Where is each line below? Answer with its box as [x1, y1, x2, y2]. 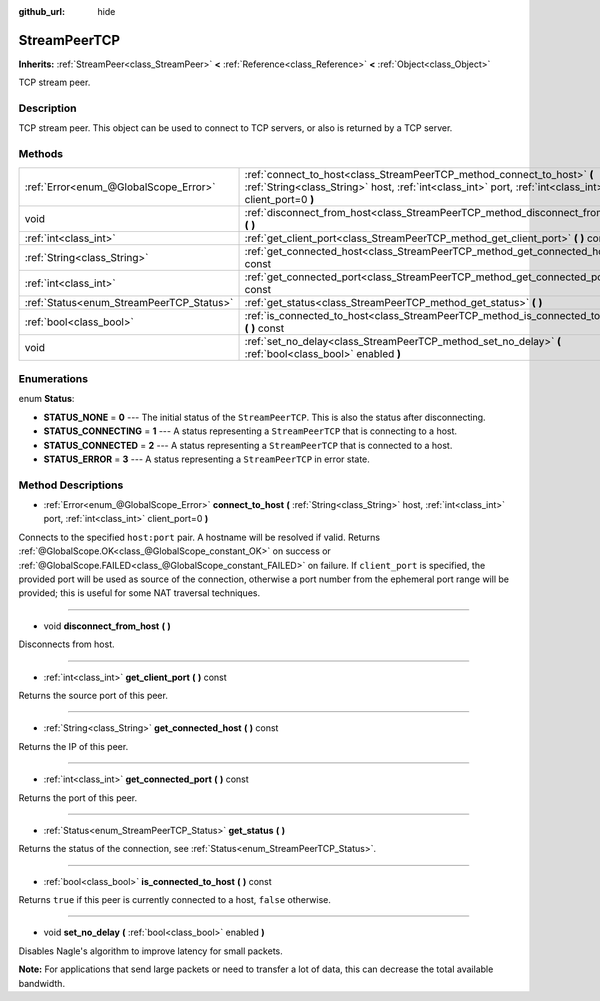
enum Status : [18, 393, 75, 405]
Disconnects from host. [18, 638, 115, 650]
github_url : [18, 6, 65, 17]
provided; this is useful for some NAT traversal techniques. [18, 587, 260, 599]
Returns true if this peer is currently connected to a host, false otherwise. [18, 894, 332, 906]
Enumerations [18, 371, 89, 385]
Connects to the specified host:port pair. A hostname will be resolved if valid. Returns [18, 531, 380, 543]
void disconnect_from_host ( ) [43, 620, 172, 632]
